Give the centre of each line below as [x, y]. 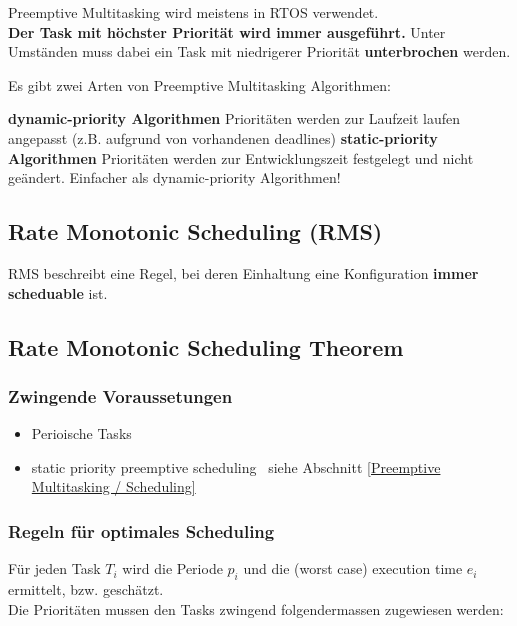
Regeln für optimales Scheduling [141, 530]
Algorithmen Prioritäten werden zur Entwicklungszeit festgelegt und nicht [241, 157]
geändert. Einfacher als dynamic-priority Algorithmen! [174, 177]
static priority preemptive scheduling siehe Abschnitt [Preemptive [236, 466]
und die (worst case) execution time [353, 568]
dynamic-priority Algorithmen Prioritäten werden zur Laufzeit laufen [234, 118]
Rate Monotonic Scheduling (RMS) [195, 231]
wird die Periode [172, 568]
